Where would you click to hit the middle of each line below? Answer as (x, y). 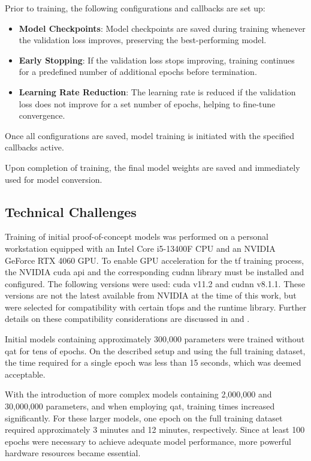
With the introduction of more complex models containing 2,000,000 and (138, 394)
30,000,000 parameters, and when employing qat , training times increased (140, 406)
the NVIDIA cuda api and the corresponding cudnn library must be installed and (155, 272)
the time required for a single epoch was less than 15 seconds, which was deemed (153, 362)
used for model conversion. (54, 179)
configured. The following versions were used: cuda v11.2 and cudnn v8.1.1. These (155, 283)
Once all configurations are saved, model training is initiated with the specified (150, 135)
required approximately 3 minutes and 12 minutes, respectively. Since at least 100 (155, 430)
